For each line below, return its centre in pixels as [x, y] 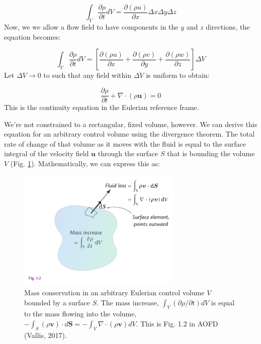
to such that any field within [88, 75]
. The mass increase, [128, 302]
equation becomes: [32, 36]
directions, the [228, 27]
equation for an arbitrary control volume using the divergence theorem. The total [129, 134]
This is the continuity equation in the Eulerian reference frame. [102, 107]
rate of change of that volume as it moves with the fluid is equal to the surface [125, 143]
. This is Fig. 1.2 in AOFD [177, 323]
